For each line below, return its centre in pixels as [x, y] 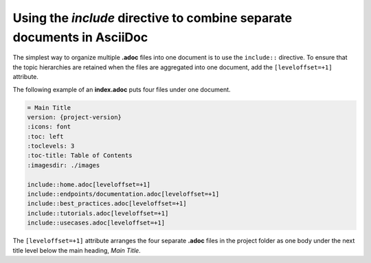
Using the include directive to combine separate [152, 18]
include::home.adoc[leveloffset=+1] [89, 184]
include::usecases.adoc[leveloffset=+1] [96, 223]
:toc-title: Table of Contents [80, 156]
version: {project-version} [74, 117]
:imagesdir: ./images [64, 165]
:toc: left [45, 136]
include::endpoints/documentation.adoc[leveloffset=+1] [123, 194]
